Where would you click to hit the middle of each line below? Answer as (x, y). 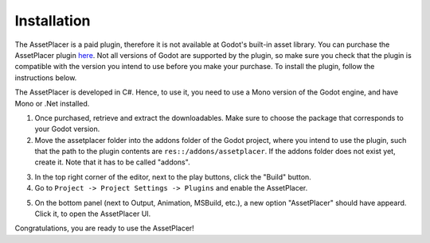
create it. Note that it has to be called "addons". (112, 162)
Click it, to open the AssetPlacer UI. (93, 214)
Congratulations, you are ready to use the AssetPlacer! (104, 228)
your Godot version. (67, 129)
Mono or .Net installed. (52, 103)
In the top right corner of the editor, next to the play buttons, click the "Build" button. (173, 177)
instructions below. (46, 77)
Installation (53, 21)
